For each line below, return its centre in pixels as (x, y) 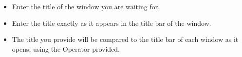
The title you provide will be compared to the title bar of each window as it (125, 39)
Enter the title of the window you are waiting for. (86, 6)
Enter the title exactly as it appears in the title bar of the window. (112, 23)
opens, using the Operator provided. (66, 48)
